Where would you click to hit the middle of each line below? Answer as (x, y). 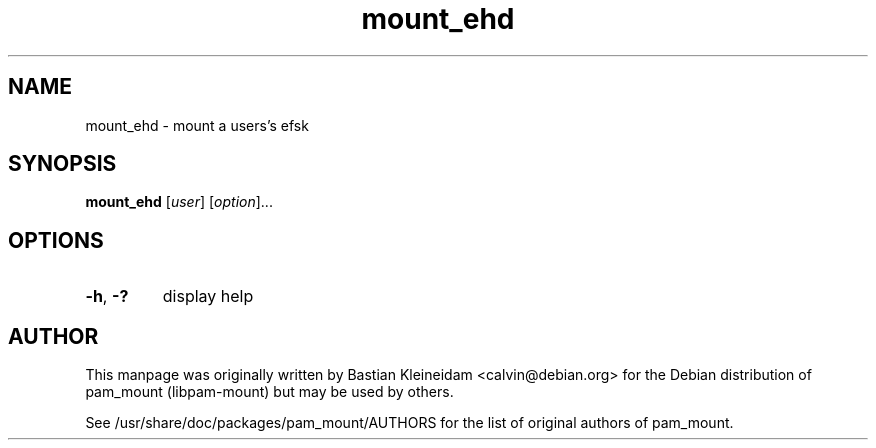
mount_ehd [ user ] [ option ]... (179, 202)
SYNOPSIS (62, 164)
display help (208, 296)
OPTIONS (56, 240)
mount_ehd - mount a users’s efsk (197, 125)
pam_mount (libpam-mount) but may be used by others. (269, 392)
